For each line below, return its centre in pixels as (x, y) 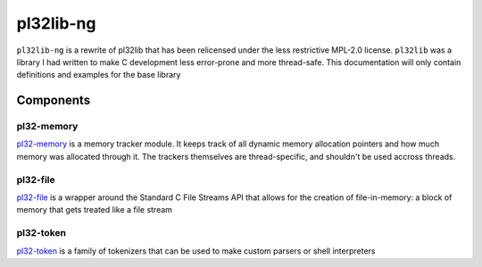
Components (54, 100)
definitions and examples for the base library (99, 75)
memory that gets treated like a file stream (95, 210)
